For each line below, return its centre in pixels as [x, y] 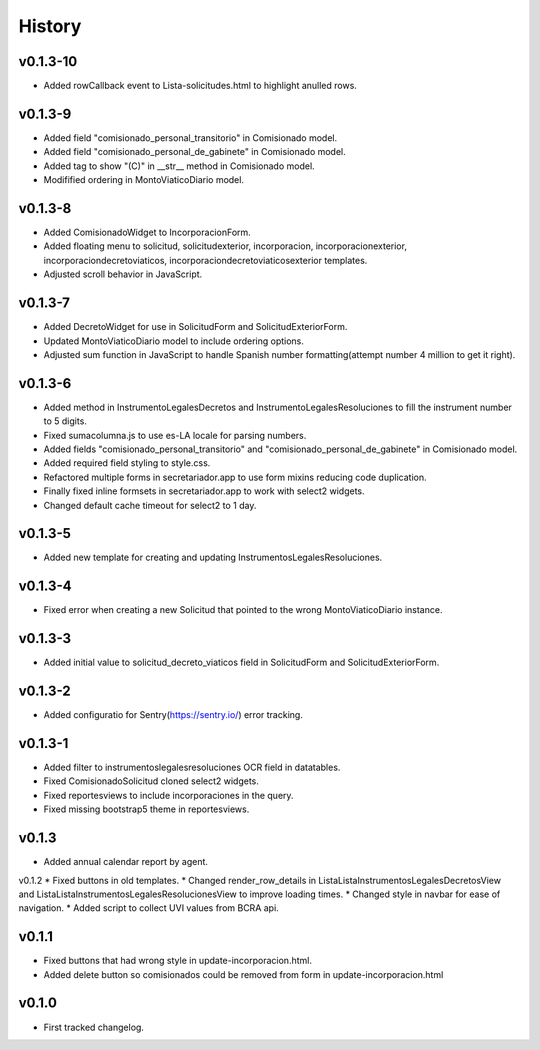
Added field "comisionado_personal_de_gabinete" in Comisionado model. [195, 152]
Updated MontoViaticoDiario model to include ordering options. [174, 341]
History [50, 26]
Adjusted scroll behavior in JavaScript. [123, 274]
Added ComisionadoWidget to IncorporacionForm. [147, 232]
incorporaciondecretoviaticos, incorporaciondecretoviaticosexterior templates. [205, 260]
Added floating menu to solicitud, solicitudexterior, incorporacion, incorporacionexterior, [225, 246]
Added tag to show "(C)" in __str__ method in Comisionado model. [179, 166]
